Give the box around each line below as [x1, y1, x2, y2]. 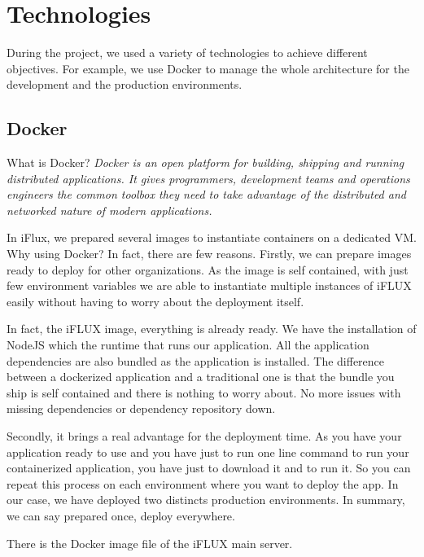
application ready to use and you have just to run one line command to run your [7, 443, 409, 460]
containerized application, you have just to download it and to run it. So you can [7, 459, 411, 476]
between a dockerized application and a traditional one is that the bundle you [7, 368, 395, 385]
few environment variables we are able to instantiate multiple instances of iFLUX [7, 277, 412, 294]
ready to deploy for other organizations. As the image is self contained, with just [7, 261, 409, 278]
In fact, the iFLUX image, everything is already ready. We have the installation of [7, 320, 417, 337]
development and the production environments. [7, 76, 243, 93]
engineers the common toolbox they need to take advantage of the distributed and [7, 186, 406, 203]
